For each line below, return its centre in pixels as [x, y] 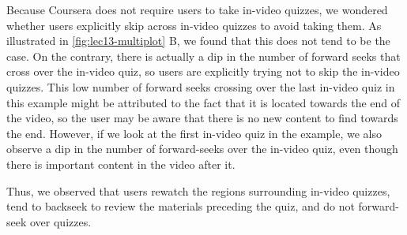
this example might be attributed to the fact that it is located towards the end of [203, 102]
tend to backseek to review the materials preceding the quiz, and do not [181, 206]
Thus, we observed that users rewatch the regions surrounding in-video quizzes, [198, 190]
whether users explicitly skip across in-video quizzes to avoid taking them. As [194, 25]
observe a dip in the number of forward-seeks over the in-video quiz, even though [202, 149]
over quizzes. [61, 221]
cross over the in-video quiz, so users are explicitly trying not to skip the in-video [203, 71]
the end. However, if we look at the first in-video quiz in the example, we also [194, 133]
